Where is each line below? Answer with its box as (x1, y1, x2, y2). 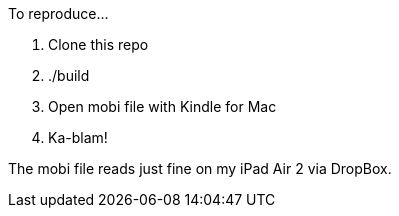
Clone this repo (48, 36, 149, 53)
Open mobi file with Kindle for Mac (48, 98, 277, 115)
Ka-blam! (48, 129, 108, 146)
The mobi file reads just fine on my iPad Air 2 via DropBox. (8, 160, 392, 177)
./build (48, 67, 90, 84)
